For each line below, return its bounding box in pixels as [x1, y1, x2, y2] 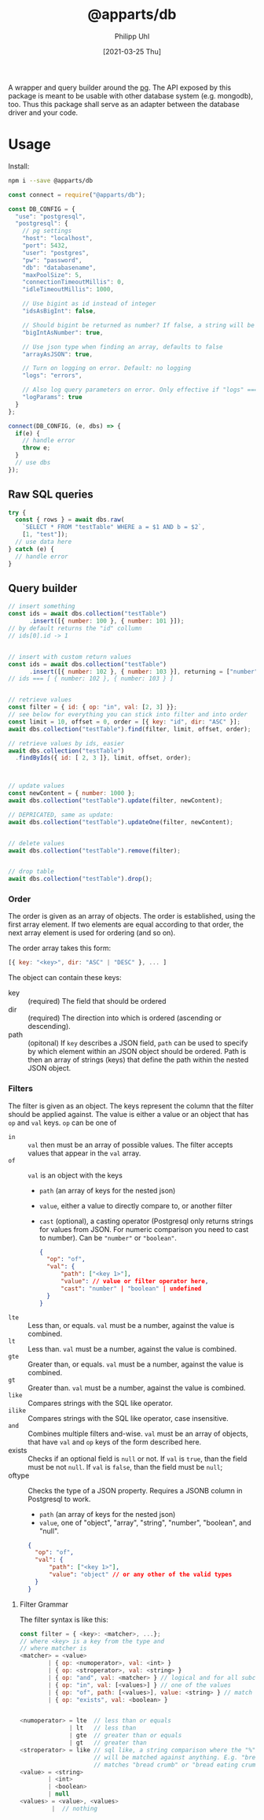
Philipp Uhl [114, 31, 150, 41]
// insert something [8, 602, 76, 611]
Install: [8, 161, 30, 171]
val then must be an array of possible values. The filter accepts [27, 1140, 233, 1149]
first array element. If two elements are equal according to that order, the [8, 919, 244, 930]
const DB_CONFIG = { [8, 205, 76, 213]
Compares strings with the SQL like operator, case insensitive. [27, 1413, 229, 1422]
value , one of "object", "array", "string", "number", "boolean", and [38, 1518, 251, 1527]
